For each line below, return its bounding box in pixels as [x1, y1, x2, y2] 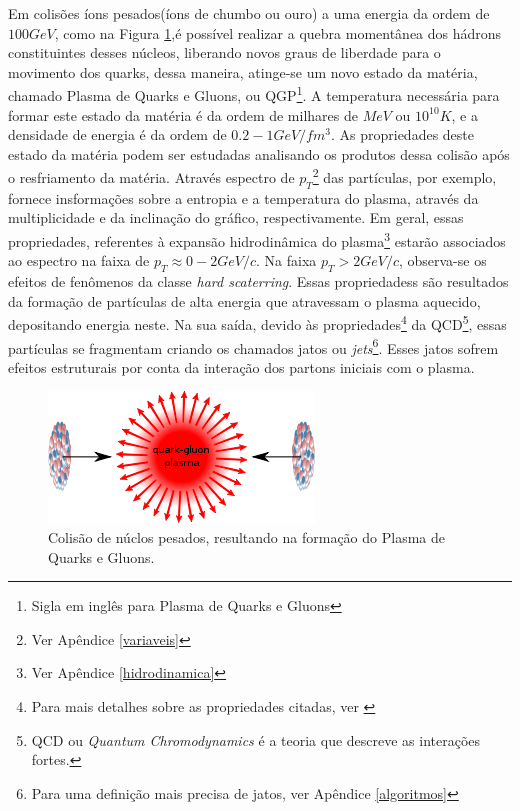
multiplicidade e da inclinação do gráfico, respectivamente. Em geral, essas [8, 207, 464, 228]
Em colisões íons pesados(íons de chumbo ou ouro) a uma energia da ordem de [8, 3, 490, 23]
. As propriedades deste [330, 124, 474, 145]
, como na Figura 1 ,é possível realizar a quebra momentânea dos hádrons [54, 22, 502, 43]
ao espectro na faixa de [8, 250, 150, 271]
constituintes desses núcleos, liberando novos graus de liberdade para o [8, 42, 441, 63]
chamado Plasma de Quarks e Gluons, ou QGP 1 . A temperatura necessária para [8, 82, 500, 106]
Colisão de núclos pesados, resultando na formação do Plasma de [48, 526, 445, 547]
